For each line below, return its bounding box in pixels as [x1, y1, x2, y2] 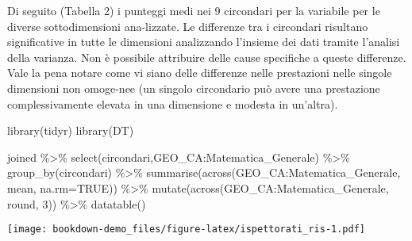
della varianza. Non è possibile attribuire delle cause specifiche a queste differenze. [7, 48, 406, 65]
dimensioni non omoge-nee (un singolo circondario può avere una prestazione [7, 79, 380, 96]
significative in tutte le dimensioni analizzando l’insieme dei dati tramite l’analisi [7, 33, 400, 50]
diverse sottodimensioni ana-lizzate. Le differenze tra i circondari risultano [7, 17, 368, 34]
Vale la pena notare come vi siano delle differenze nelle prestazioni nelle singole [7, 64, 392, 81]
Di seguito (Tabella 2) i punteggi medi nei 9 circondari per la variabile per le [7, 2, 380, 18]
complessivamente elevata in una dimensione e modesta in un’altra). [7, 95, 338, 112]
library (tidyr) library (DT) [7, 122, 134, 139]
